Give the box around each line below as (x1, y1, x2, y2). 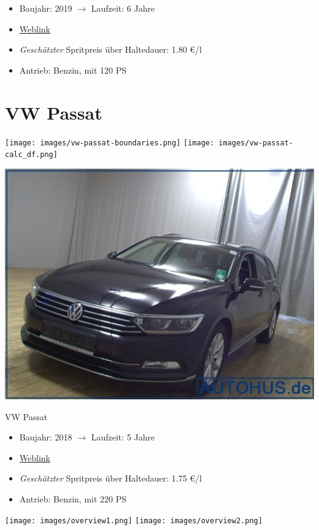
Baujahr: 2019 (19, 2, 72, 14)
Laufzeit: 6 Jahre (91, 2, 155, 14)
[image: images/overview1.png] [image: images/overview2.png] (5, 516, 263, 525)
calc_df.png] (5, 150, 58, 159)
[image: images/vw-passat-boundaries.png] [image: (5, 138, 215, 147)
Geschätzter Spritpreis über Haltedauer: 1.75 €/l (19, 472, 202, 485)
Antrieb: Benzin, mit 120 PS (19, 63, 127, 76)
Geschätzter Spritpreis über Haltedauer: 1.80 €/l (19, 43, 202, 56)
